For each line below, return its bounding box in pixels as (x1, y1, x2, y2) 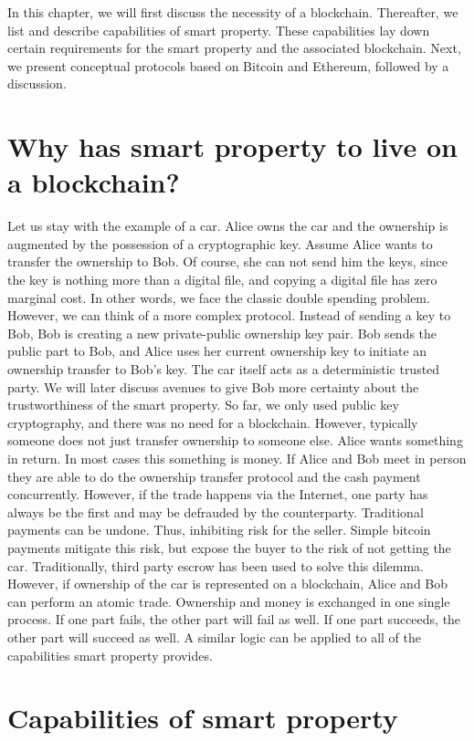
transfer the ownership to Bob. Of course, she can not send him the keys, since (7, 252, 448, 271)
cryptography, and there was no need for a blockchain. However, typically (7, 412, 418, 432)
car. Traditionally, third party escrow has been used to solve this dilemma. (7, 556, 424, 575)
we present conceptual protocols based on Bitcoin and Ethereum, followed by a (7, 56, 449, 75)
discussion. (7, 74, 67, 93)
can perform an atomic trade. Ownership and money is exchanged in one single (7, 591, 450, 611)
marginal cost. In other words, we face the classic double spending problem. (7, 287, 430, 307)
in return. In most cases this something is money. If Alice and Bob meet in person (7, 449, 467, 467)
